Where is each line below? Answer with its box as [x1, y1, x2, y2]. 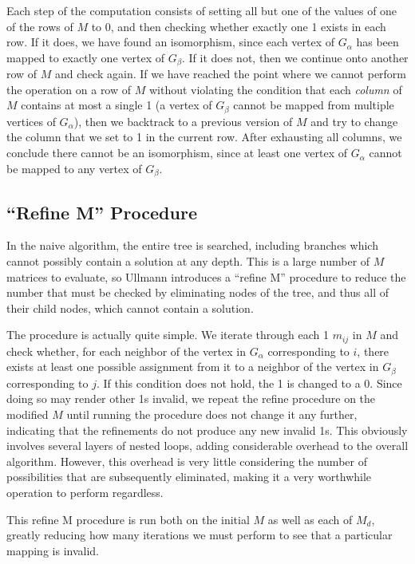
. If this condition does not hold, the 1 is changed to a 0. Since [96, 374, 402, 391]
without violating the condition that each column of [148, 81, 402, 97]
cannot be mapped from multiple [233, 97, 394, 113]
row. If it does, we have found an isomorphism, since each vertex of [6, 34, 335, 50]
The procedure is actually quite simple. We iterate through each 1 [6, 326, 329, 343]
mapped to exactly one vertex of [6, 49, 164, 65]
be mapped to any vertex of [6, 160, 142, 176]
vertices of [6, 112, 56, 129]
